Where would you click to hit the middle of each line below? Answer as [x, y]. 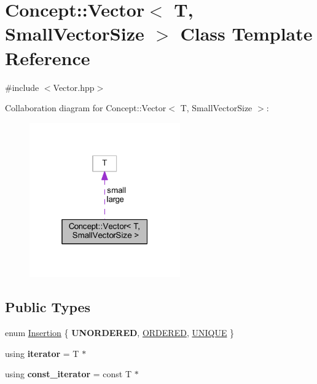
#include [22, 87]
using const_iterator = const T [68, 374]
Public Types [48, 307]
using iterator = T [42, 353]
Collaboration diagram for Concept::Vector [86, 108]
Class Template [246, 33]
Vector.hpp [74, 87]
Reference [48, 57]
